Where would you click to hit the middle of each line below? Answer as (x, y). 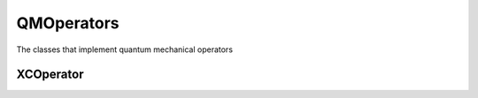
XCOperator (50, 75)
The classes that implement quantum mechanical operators (125, 49)
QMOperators (68, 23)
